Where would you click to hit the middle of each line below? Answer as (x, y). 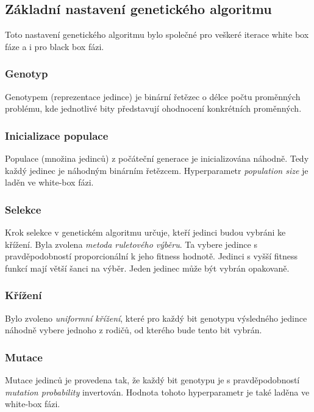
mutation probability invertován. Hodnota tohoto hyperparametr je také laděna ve (157, 392)
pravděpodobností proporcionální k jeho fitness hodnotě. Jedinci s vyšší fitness (152, 256)
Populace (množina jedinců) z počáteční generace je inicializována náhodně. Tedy (157, 158)
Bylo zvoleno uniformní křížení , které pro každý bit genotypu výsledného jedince (156, 318)
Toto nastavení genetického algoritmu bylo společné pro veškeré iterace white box (157, 34)
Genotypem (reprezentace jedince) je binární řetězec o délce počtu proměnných (153, 96)
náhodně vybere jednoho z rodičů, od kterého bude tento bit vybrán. (134, 330)
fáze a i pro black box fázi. (55, 46)
